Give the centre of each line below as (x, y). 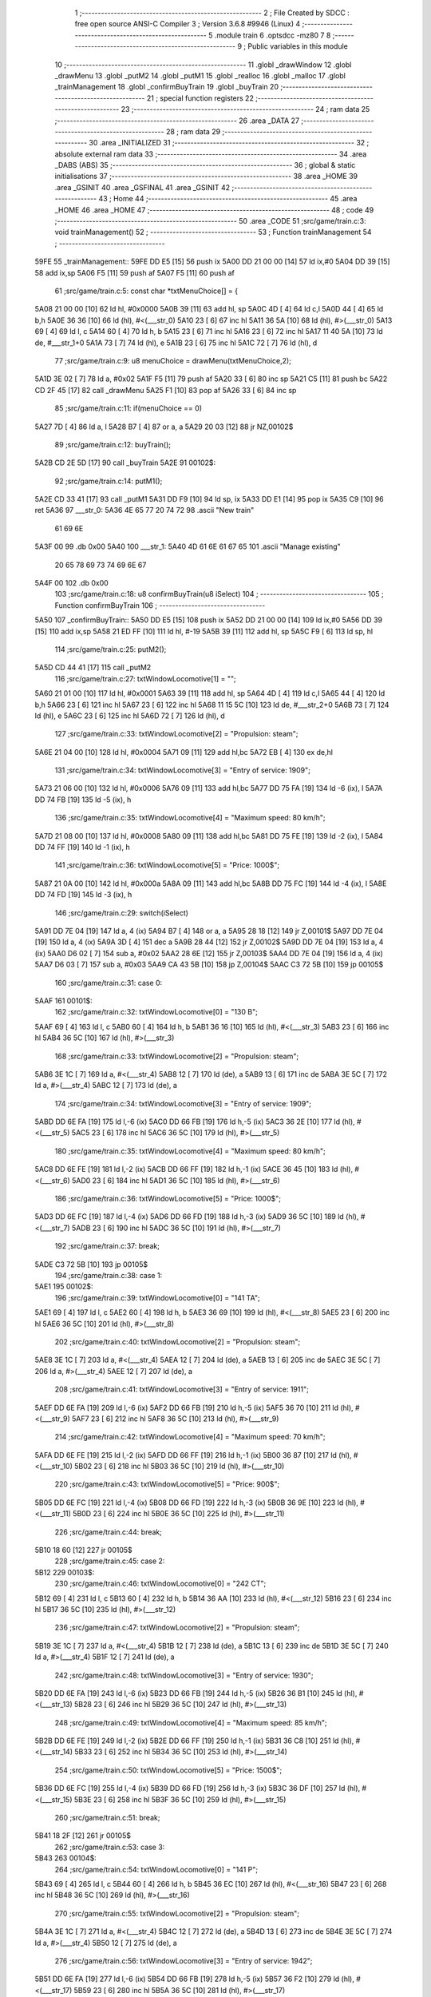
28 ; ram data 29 (193, 131)
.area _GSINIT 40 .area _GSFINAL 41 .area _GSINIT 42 (142, 187)
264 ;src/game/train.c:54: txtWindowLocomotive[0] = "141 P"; (156, 1869)
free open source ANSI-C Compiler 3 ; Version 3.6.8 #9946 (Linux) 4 (188, 24)
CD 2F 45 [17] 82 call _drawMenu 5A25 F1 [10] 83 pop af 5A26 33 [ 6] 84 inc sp (166, 390)
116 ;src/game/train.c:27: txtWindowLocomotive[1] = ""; (145, 678)
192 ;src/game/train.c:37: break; (107, 1246)
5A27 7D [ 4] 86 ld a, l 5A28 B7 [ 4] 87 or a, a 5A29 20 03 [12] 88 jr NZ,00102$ (164, 427)
